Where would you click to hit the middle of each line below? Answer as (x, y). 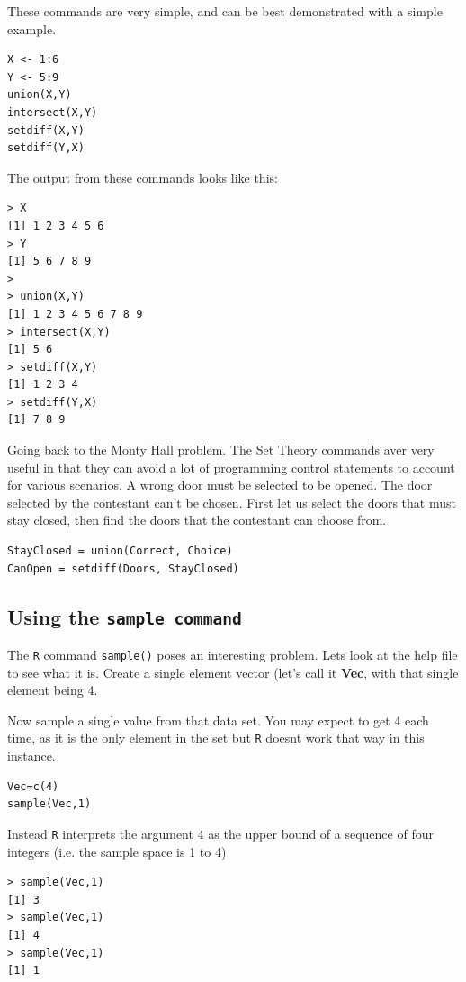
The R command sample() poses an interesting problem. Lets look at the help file (233, 654)
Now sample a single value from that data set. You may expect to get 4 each (218, 720)
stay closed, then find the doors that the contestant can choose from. (197, 520)
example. (32, 28)
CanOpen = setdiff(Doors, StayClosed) (123, 568)
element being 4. (53, 690)
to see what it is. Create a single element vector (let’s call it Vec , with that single (233, 672)
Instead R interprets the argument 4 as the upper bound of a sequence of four (220, 833)
